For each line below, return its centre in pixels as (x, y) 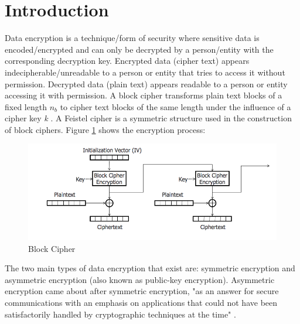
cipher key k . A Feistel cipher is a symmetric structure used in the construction (148, 118)
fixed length (26, 106)
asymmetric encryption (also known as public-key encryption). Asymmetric (140, 279)
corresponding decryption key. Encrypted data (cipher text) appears (127, 61)
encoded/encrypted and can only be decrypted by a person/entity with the (139, 49)
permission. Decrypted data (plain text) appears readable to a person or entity (146, 83)
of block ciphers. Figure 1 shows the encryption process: (105, 129)
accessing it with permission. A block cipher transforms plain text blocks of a (144, 95)
